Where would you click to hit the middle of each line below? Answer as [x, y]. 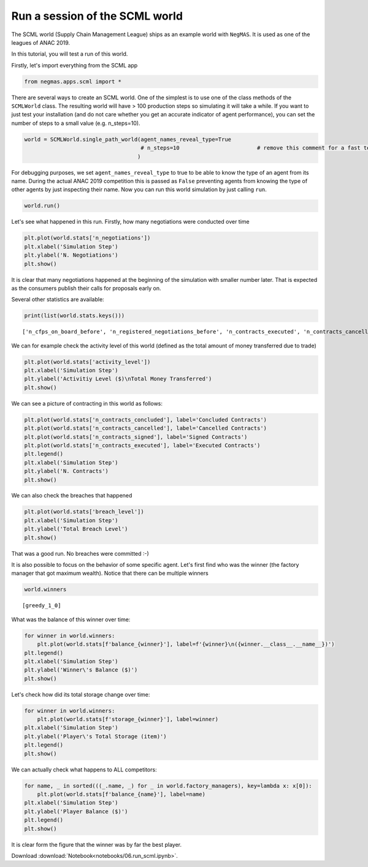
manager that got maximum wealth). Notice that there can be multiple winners [110, 574]
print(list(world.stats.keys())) [75, 316]
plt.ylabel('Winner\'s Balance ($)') [81, 670]
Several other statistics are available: [58, 300]
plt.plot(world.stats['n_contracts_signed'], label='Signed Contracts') [136, 437]
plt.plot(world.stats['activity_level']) [87, 362]
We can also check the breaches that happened [72, 496]
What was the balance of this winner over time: [71, 619]
